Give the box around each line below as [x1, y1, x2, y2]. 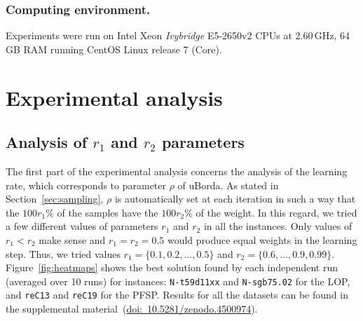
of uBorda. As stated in [177, 177, 279, 192]
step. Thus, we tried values [6, 246, 121, 261]
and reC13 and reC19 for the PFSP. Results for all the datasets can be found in [6, 287, 348, 302]
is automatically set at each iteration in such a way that [114, 191, 356, 206]
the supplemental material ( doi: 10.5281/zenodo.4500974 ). [6, 301, 258, 316]
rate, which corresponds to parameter [6, 177, 167, 192]
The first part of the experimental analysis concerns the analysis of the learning [6, 163, 348, 178]
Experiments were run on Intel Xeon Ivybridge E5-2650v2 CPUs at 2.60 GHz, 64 [6, 28, 350, 43]
